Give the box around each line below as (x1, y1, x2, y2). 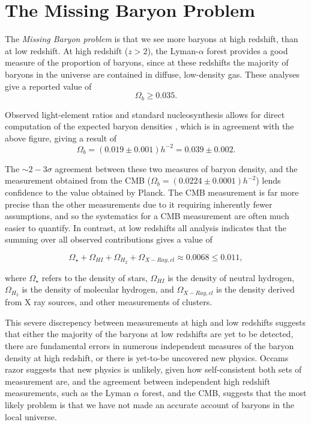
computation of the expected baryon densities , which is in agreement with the (5, 120, 294, 132)
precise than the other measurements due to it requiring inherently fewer (5, 197, 273, 210)
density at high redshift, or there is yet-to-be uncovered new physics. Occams (5, 351, 289, 364)
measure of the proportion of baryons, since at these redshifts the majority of (5, 56, 289, 69)
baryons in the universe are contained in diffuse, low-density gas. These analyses (5, 67, 300, 80)
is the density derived (216, 283, 295, 296)
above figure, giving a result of (5, 131, 117, 144)
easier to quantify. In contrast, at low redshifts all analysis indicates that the (5, 221, 286, 234)
